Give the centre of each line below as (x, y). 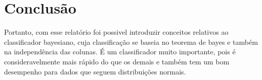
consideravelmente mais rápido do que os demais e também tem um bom (117, 61)
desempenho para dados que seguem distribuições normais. (95, 71)
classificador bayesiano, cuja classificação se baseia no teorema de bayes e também (131, 42)
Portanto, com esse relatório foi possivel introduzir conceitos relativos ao (116, 32)
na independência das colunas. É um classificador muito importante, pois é (120, 52)
